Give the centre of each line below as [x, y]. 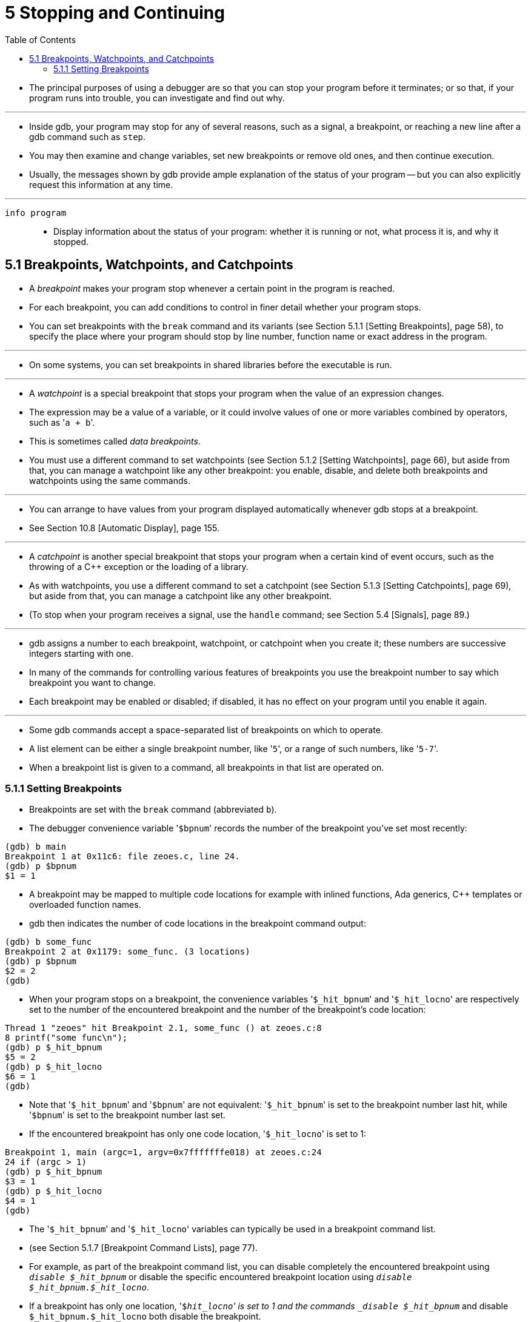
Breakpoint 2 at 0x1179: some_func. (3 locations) [128, 952]
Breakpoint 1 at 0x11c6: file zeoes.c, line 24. [122, 857]
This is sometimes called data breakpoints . [115, 441]
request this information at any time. [101, 184]
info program [36, 213]
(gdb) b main [36, 847]
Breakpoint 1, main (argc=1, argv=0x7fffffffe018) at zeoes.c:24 [163, 1153]
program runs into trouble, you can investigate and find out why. [157, 98]
